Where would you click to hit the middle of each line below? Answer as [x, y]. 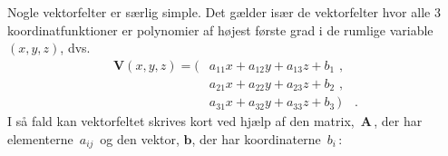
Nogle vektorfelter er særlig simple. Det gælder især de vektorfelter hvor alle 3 [224, 12]
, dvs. [75, 48]
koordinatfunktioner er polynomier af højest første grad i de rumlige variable [220, 29]
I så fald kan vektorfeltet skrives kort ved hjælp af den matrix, [181, 121]
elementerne [40, 138]
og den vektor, [140, 138]
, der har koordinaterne [256, 138]
